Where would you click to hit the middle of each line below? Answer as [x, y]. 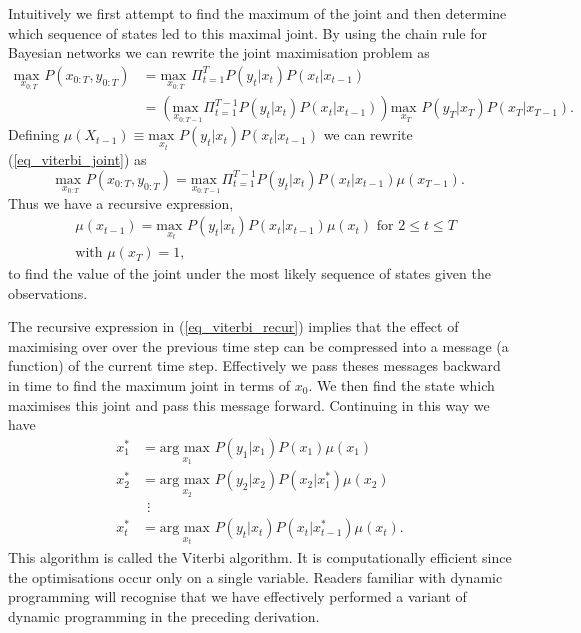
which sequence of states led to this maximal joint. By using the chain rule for [247, 32]
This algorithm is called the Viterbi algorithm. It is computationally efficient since [260, 557]
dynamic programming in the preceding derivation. [164, 615]
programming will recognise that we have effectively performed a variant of [237, 596]
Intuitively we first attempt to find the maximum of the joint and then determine [257, 13]
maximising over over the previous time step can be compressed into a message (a [258, 345]
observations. [48, 292]
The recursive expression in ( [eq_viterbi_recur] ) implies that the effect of [233, 326]
